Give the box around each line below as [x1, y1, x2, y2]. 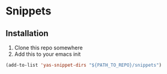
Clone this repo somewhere [14, 44, 83, 51]
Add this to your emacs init [14, 51, 81, 58]
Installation [5, 28, 49, 39]
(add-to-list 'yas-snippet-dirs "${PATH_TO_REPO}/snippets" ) [5, 62, 162, 68]
